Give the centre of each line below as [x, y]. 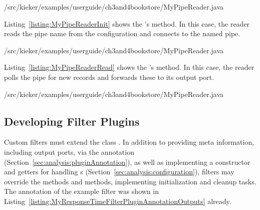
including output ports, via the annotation [69, 151]
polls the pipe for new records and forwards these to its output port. [109, 77]
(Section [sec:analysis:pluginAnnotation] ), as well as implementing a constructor [127, 162]
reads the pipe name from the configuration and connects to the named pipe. [122, 33]
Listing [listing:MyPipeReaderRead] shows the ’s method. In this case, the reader [129, 67]
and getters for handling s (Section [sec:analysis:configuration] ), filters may [119, 172]
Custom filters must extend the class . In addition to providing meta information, [129, 142]
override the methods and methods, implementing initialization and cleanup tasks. [130, 181]
